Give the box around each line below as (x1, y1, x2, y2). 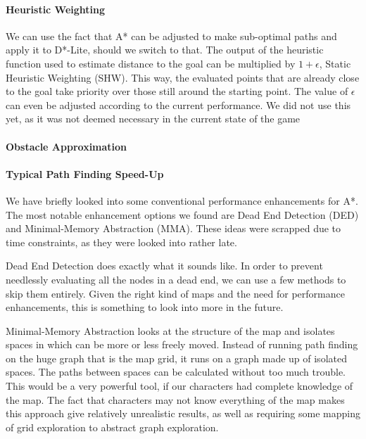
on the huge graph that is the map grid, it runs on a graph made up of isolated (6, 350, 347, 365)
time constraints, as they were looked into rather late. (6, 234, 237, 249)
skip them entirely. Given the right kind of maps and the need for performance (6, 286, 345, 300)
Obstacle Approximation (6, 139, 127, 153)
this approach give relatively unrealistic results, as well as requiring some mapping (6, 406, 360, 421)
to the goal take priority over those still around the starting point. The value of (6, 84, 348, 98)
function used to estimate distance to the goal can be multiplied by (6, 56, 296, 70)
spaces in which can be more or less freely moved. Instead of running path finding (6, 337, 358, 352)
